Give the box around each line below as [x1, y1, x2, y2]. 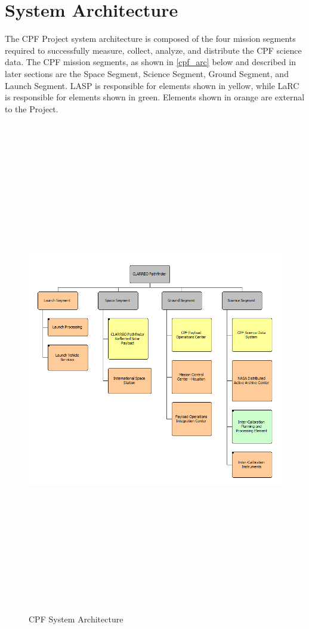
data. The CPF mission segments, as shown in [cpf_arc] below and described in [5, 56, 296, 68]
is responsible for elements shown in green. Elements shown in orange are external [5, 91, 305, 103]
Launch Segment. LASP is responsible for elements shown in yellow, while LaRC [5, 79, 299, 91]
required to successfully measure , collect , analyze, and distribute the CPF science [5, 44, 302, 56]
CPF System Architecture [29, 612, 123, 625]
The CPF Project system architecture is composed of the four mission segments [5, 32, 296, 45]
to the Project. [5, 102, 58, 115]
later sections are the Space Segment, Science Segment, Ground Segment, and [5, 67, 289, 79]
